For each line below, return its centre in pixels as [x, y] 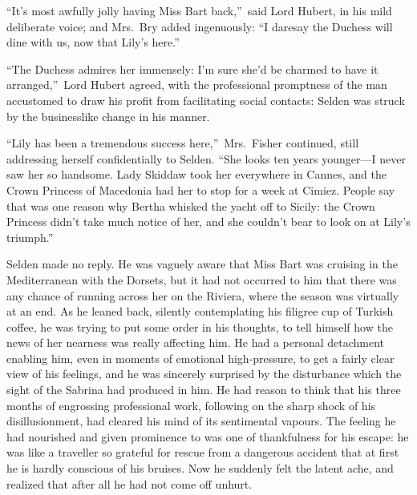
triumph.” [30, 237]
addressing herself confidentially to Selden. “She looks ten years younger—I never [206, 158]
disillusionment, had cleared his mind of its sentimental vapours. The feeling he [201, 421]
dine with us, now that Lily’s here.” [93, 42]
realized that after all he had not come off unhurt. [130, 483]
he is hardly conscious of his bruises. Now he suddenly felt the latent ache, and [200, 468]
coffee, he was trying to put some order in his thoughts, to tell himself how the [200, 326]
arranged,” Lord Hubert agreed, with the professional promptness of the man [197, 85]
